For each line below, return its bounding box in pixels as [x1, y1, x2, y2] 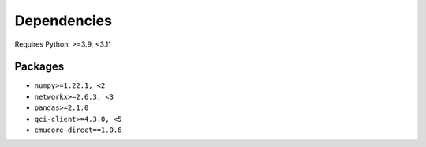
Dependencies [14, 12, 112, 29]
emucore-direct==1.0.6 [34, 126, 122, 134]
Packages [14, 60, 65, 73]
